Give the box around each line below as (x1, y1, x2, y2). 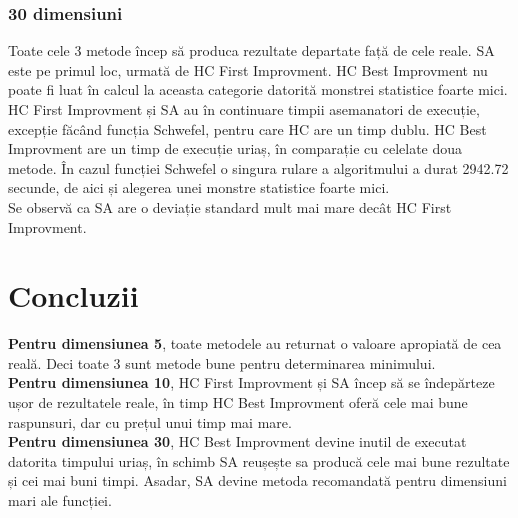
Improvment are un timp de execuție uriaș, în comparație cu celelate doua (8, 138, 463, 159)
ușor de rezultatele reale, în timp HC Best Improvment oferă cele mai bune (8, 392, 468, 413)
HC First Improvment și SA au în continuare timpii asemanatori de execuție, (8, 99, 480, 119)
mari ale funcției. (8, 490, 112, 511)
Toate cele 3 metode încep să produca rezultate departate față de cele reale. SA (8, 40, 495, 61)
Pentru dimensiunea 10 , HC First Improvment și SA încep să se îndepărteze (8, 372, 495, 393)
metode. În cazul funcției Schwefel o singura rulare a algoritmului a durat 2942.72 (8, 157, 509, 178)
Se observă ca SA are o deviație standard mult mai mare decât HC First (8, 196, 452, 217)
